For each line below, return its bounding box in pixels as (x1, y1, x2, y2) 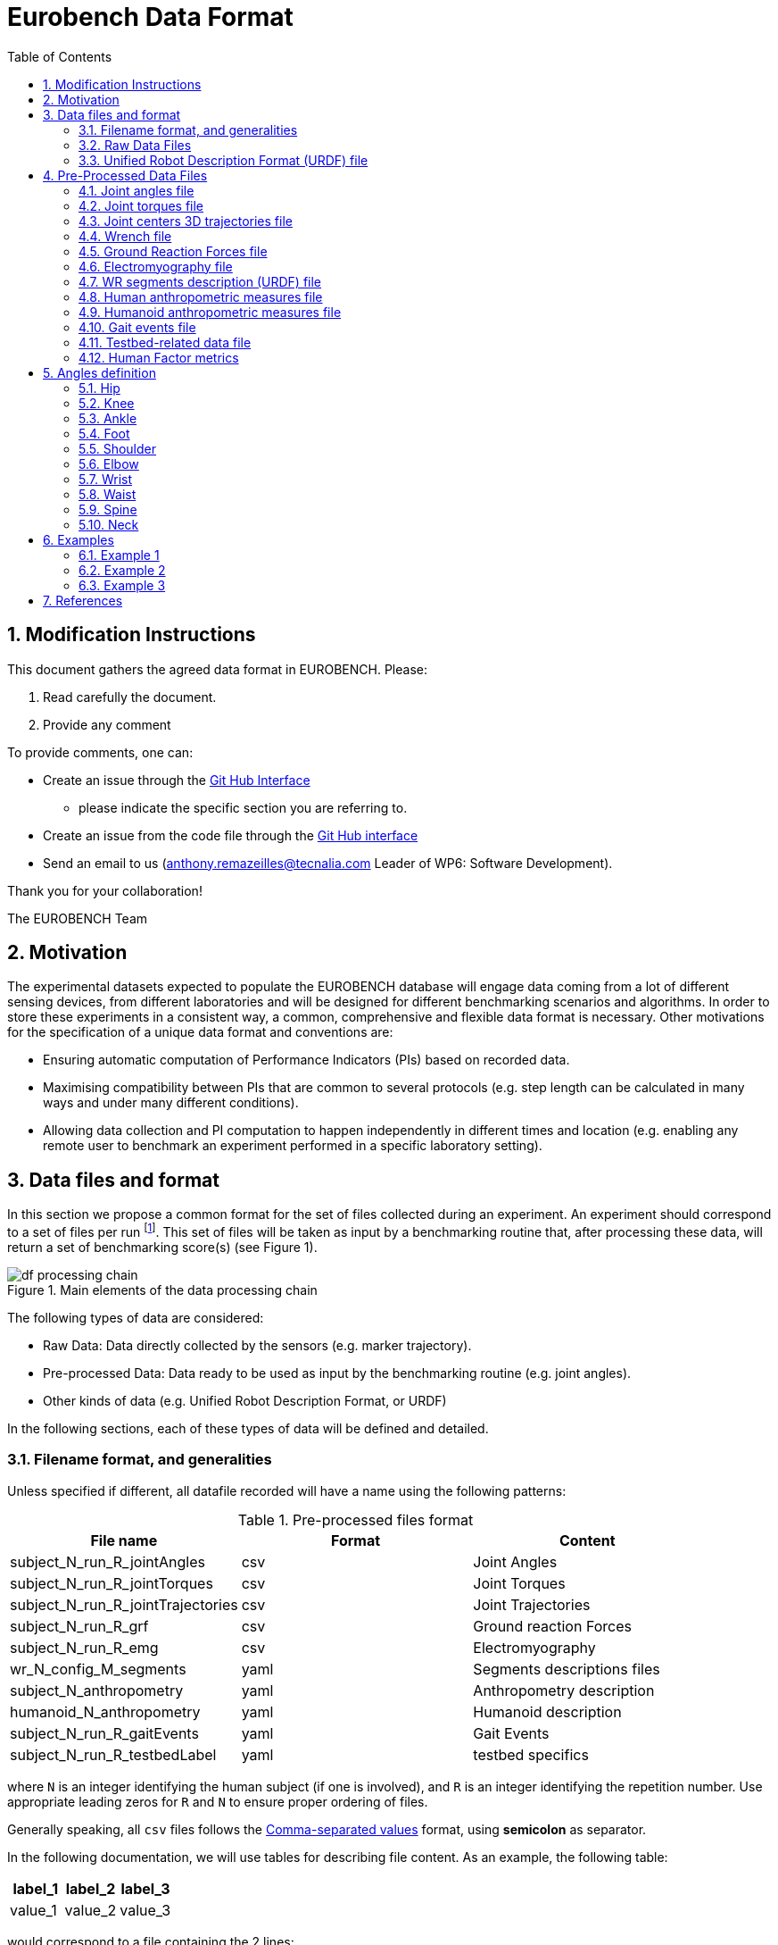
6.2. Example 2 (79, 562, 166, 578)
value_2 (64, 1900, 117, 1919)
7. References (43, 592, 123, 608)
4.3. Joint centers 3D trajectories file (79, 213, 293, 229)
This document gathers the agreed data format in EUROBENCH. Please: (7, 661, 427, 677)
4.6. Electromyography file (79, 258, 233, 274)
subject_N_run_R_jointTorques (10, 1574, 213, 1592)
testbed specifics (473, 1745, 589, 1764)
